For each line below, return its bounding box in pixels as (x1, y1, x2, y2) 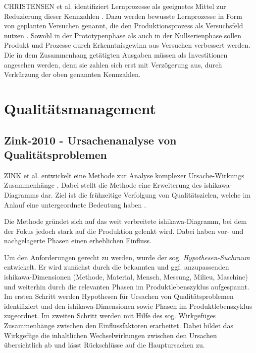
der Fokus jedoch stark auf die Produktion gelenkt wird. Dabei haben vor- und (4, 225, 244, 236)
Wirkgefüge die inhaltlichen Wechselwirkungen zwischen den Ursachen (4, 330, 217, 340)
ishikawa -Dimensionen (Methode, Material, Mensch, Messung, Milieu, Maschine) (4, 272, 248, 282)
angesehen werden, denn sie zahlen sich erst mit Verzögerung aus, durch (4, 59, 222, 70)
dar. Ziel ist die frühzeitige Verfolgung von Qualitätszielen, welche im (41, 189, 251, 200)
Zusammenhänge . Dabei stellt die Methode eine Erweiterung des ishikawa (4, 180, 230, 190)
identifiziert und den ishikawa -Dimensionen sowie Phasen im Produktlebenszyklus (4, 300, 252, 311)
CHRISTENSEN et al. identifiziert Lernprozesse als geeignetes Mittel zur (4, 1, 226, 11)
